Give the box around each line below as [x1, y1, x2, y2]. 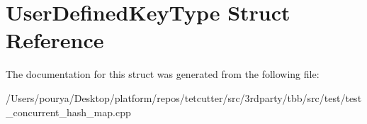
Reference [6, 26, 104, 55]
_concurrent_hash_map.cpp [6, 104, 131, 119]
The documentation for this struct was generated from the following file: [6, 67, 320, 81]
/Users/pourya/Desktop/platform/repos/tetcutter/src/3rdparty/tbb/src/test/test [6, 90, 362, 105]
